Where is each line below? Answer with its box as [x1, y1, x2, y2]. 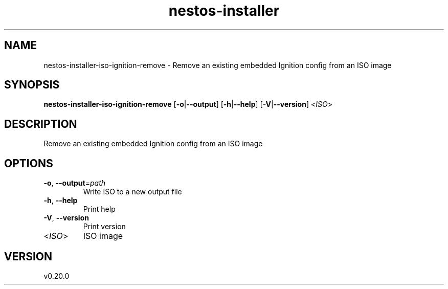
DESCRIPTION [4, 117, 77, 130]
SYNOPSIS [4, 78, 60, 92]
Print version [83, 222, 126, 231]
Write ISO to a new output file [83, 187, 182, 196]
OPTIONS [4, 157, 53, 170]
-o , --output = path [43, 179, 106, 188]
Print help [83, 205, 116, 214]
